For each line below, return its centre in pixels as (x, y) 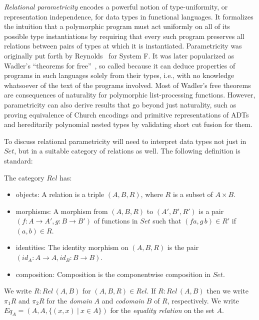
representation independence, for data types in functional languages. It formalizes (129, 16)
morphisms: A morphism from (62, 211)
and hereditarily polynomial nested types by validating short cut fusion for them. (128, 124)
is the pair (183, 247)
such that (167, 221)
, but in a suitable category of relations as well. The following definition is (127, 151)
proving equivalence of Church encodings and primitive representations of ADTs (126, 114)
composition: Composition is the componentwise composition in (113, 274)
